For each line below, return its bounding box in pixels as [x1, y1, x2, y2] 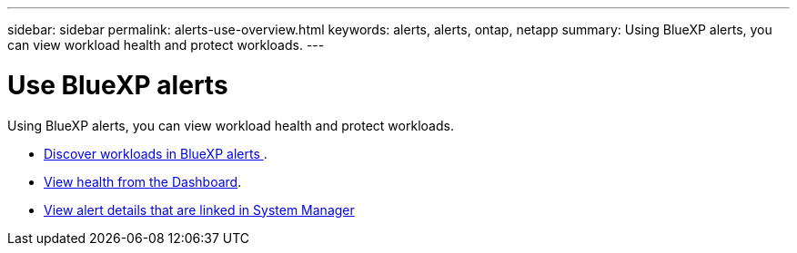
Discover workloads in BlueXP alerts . [44, 145, 267, 161]
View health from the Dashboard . [44, 173, 242, 190]
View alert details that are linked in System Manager [44, 201, 355, 218]
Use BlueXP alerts [7, 69, 228, 101]
